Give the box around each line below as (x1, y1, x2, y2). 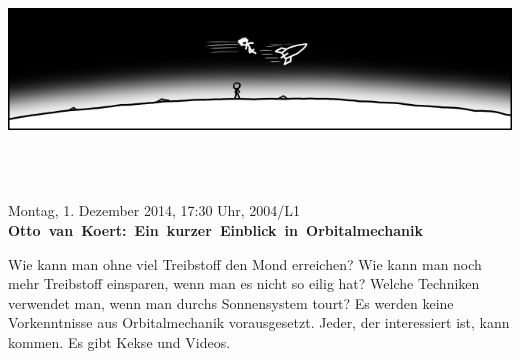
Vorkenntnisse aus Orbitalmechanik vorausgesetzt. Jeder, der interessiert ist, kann (8, 312, 510, 333)
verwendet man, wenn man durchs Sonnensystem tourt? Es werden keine (8, 292, 454, 313)
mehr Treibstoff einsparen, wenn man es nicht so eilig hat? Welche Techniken (8, 273, 480, 294)
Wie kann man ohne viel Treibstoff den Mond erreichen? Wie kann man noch (8, 253, 482, 274)
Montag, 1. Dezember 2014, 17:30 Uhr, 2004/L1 (8, 200, 301, 221)
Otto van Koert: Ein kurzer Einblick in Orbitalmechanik (8, 220, 423, 240)
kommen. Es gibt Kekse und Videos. (8, 331, 231, 352)
